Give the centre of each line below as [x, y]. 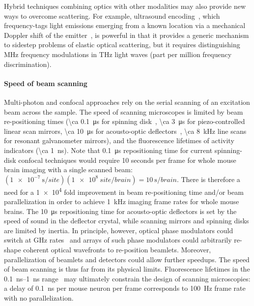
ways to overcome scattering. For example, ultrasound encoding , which [112, 15]
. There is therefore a [208, 179]
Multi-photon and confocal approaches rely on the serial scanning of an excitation [127, 102]
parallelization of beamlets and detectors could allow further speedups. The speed [127, 259]
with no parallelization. [39, 297]
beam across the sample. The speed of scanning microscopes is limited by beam [124, 111]
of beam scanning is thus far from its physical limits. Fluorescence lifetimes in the [127, 269]
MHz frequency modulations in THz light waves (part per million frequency [118, 54]
